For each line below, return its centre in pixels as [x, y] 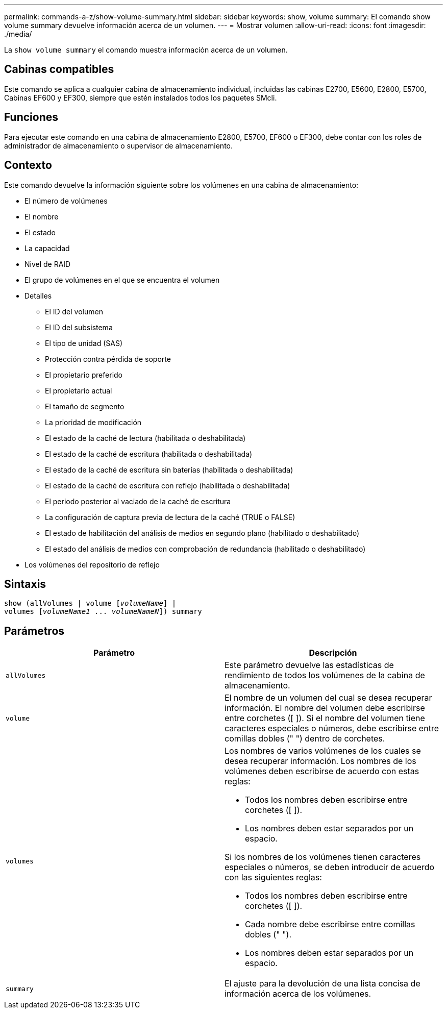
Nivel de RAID [48, 264]
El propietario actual [79, 390]
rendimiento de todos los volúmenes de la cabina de [325, 675]
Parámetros [34, 631]
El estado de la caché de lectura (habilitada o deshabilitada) [145, 438]
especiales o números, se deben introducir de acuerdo [330, 867]
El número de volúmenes [66, 201]
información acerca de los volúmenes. [298, 994]
